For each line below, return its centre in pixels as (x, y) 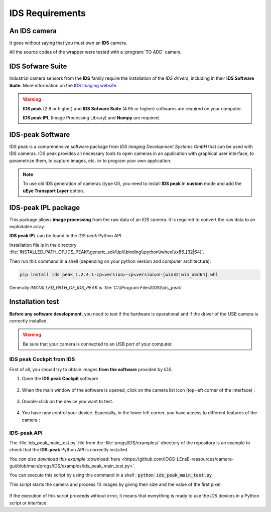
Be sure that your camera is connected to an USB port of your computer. (98, 344)
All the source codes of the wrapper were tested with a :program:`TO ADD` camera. (96, 52)
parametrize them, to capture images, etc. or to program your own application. (90, 160)
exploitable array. (27, 227)
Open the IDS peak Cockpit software (60, 379)
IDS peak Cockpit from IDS (42, 360)
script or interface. (28, 503)
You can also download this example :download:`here (65, 459)
